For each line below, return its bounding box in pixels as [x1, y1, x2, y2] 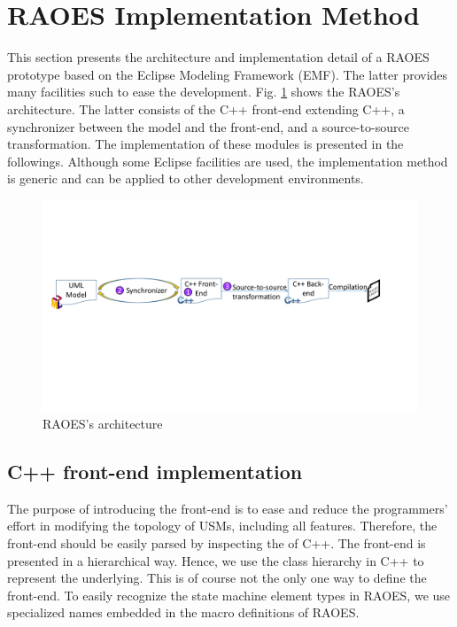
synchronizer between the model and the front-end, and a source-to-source [7, 117, 409, 135]
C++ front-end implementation [7, 457, 303, 484]
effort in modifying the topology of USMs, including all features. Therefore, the [7, 516, 438, 535]
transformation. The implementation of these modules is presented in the [7, 135, 404, 153]
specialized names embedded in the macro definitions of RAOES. [7, 603, 360, 622]
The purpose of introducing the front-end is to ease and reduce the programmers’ [7, 499, 448, 517]
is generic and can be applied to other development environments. [7, 169, 364, 188]
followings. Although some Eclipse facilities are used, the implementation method [7, 151, 448, 170]
